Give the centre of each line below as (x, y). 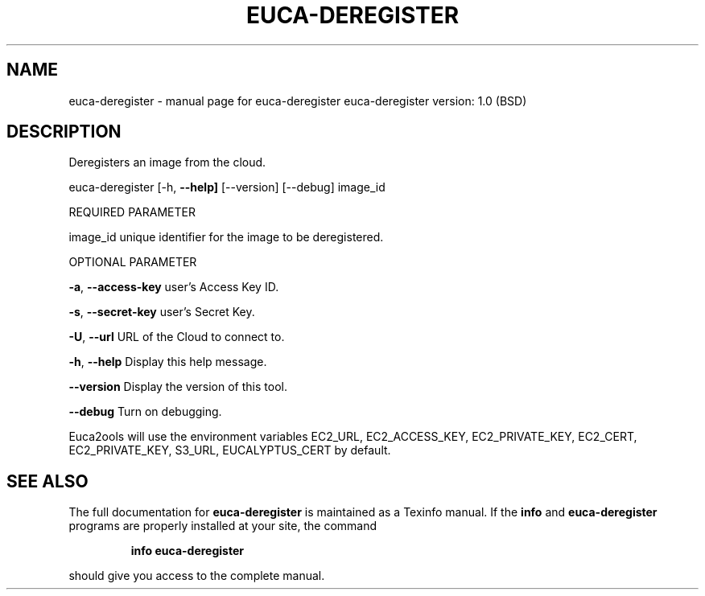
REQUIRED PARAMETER (132, 212)
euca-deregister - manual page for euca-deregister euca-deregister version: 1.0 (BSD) (298, 101)
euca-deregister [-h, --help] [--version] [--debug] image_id (227, 187)
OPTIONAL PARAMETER (133, 262)
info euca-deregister (187, 551)
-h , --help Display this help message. (168, 362)
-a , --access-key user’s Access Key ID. (174, 287)
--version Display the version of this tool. (178, 387)
